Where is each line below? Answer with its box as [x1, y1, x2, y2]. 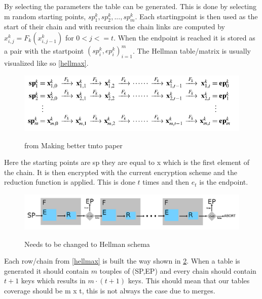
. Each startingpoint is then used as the [135, 11, 258, 21]
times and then [142, 177, 190, 187]
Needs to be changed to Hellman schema [24, 238, 150, 249]
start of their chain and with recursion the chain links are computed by [4, 21, 226, 32]
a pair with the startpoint [4, 45, 84, 56]
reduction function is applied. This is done [4, 177, 135, 187]
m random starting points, [4, 11, 86, 21]
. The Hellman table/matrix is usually [132, 45, 251, 56]
